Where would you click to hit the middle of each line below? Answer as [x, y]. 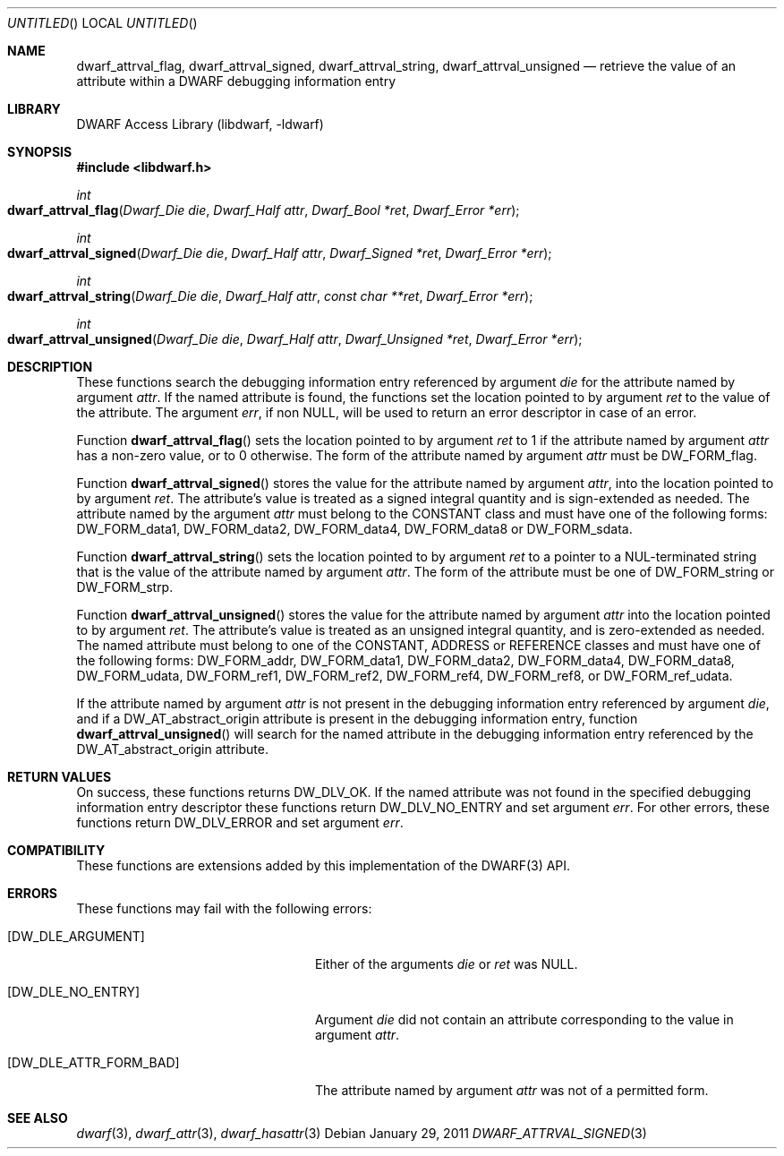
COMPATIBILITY [56, 850]
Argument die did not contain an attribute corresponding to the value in [524, 1019]
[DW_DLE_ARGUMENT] [76, 936]
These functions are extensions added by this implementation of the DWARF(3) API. [324, 865]
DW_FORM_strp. [125, 587]
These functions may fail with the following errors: [224, 908]
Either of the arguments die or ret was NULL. [447, 964]
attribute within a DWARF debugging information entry [236, 81]
